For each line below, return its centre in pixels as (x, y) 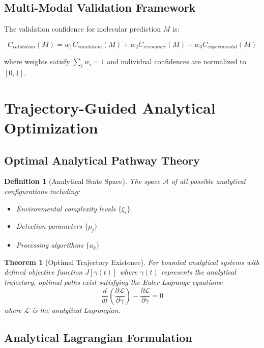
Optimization (51, 128)
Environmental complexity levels (66, 208)
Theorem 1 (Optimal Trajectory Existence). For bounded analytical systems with (132, 262)
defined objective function (43, 272)
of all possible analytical (208, 181)
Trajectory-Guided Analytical (110, 107)
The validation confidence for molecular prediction (83, 29)
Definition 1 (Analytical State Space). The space (82, 181)
